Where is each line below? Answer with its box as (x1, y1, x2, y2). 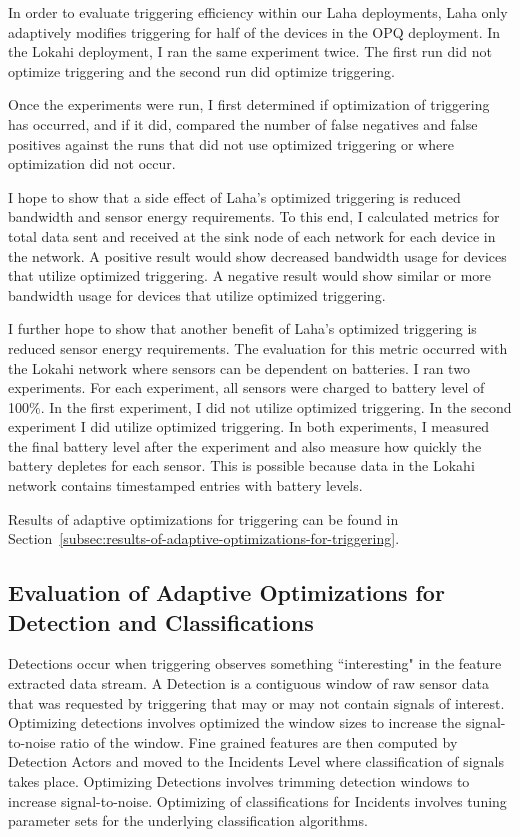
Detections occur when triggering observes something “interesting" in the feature (8, 653, 502, 674)
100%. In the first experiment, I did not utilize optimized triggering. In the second (8, 396, 512, 417)
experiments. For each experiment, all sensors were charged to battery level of (8, 377, 485, 398)
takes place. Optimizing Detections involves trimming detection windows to (8, 771, 470, 791)
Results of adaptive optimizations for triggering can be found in (8, 508, 399, 529)
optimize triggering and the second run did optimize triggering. (8, 60, 395, 81)
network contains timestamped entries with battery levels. (8, 475, 363, 496)
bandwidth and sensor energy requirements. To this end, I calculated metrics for (8, 206, 500, 227)
